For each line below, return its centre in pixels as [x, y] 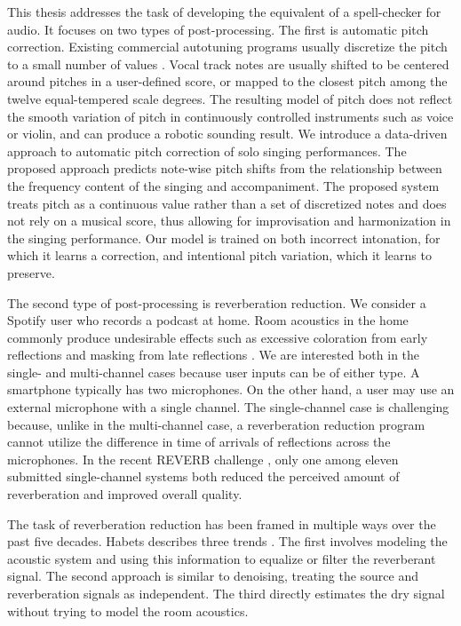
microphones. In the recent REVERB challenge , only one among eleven [203, 459]
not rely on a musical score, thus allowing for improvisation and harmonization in [229, 221]
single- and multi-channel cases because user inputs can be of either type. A [214, 372]
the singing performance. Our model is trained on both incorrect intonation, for [224, 238]
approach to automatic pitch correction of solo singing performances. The [207, 151]
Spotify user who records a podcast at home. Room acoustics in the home [208, 320]
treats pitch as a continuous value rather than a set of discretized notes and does [227, 203]
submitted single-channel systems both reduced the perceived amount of [203, 476]
